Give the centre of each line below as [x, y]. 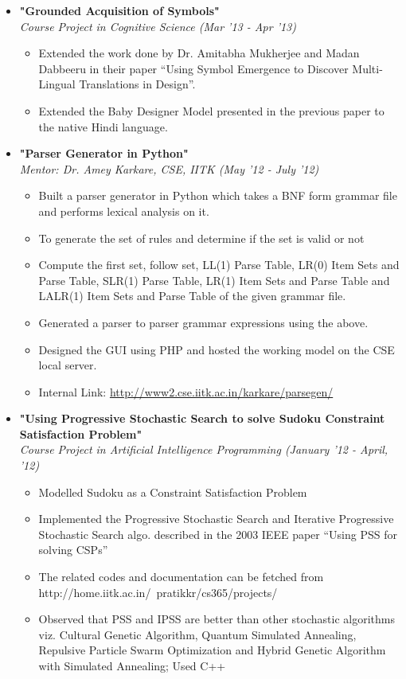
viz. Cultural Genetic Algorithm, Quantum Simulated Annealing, [197, 634]
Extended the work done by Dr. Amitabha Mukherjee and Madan [199, 53]
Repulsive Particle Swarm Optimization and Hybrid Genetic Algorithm [212, 650]
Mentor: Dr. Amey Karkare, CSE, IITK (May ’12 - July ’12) [169, 168]
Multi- [367, 68]
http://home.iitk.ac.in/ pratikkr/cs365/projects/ [158, 592]
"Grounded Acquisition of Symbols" [119, 10]
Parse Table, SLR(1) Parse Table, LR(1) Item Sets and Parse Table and [214, 280]
